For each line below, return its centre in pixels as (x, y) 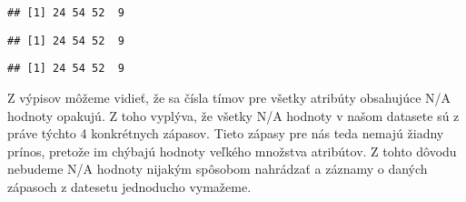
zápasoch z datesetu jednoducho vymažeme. (129, 186)
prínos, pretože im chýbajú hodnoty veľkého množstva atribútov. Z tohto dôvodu (232, 151)
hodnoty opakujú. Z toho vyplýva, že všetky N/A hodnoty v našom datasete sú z (233, 115)
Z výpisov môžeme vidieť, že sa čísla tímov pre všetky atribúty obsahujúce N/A (229, 97)
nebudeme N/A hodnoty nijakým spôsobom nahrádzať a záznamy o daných (218, 169)
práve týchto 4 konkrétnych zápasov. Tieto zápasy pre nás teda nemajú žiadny (226, 133)
